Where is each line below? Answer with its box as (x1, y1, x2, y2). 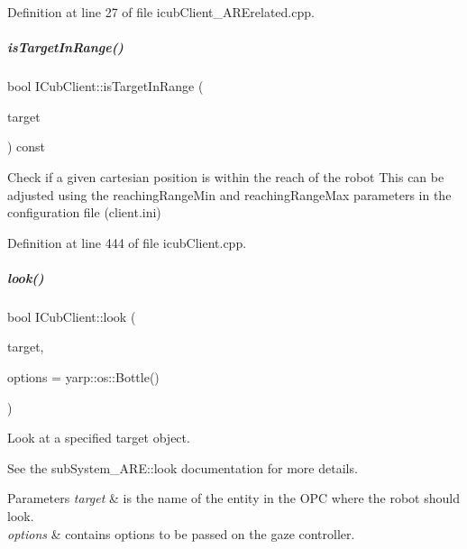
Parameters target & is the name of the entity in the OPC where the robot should (7, 489, 460, 508)
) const (7, 137, 46, 156)
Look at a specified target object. (7, 428, 190, 447)
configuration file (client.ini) (7, 203, 161, 222)
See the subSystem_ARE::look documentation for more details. (7, 458, 358, 477)
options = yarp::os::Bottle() (7, 368, 160, 387)
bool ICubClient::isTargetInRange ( (7, 77, 204, 96)
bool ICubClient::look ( (7, 307, 136, 325)
